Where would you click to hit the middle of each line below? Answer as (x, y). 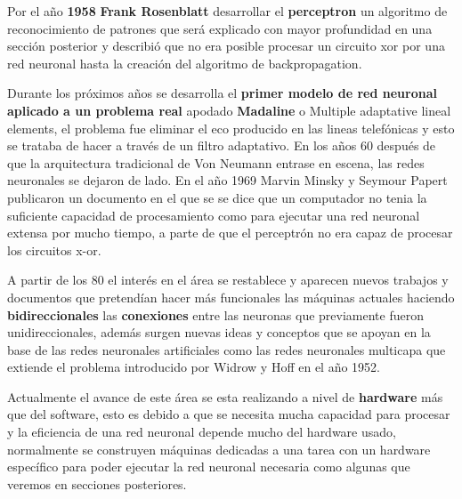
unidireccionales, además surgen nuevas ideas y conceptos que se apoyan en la (219, 332)
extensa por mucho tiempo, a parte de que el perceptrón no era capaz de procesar (230, 233)
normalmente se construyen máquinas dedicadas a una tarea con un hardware (219, 449)
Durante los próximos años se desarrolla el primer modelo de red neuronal (222, 93)
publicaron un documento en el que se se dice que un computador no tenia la (217, 197)
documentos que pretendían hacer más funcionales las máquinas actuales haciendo (231, 297)
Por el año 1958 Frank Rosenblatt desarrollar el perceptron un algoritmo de (227, 11)
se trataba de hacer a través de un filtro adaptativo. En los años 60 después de (222, 145)
